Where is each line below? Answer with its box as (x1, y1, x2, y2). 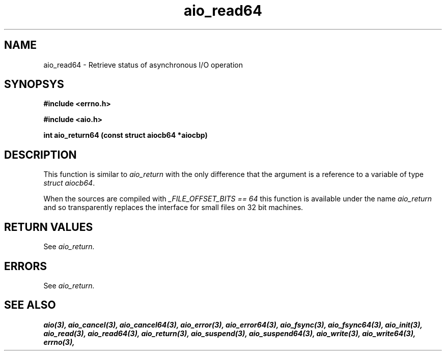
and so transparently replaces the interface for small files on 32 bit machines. (43, 203, 303, 212)
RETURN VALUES (4, 220, 93, 233)
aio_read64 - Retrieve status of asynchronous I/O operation (43, 60, 243, 69)
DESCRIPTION (4, 148, 77, 161)
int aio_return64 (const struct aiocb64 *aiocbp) (43, 131, 208, 140)
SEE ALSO (4, 299, 56, 312)
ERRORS (4, 259, 47, 273)
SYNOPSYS (4, 78, 64, 91)
